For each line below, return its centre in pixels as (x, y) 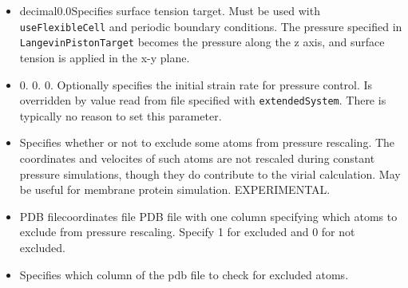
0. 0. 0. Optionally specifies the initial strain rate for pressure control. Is (196, 84)
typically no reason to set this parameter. (121, 115)
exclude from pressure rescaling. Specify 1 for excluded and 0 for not (187, 232)
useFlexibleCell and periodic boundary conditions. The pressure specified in (211, 26)
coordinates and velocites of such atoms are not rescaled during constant (197, 158)
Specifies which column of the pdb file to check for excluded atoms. (184, 274)
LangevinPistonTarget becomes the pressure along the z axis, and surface (202, 42)
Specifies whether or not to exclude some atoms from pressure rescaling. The (207, 142)
